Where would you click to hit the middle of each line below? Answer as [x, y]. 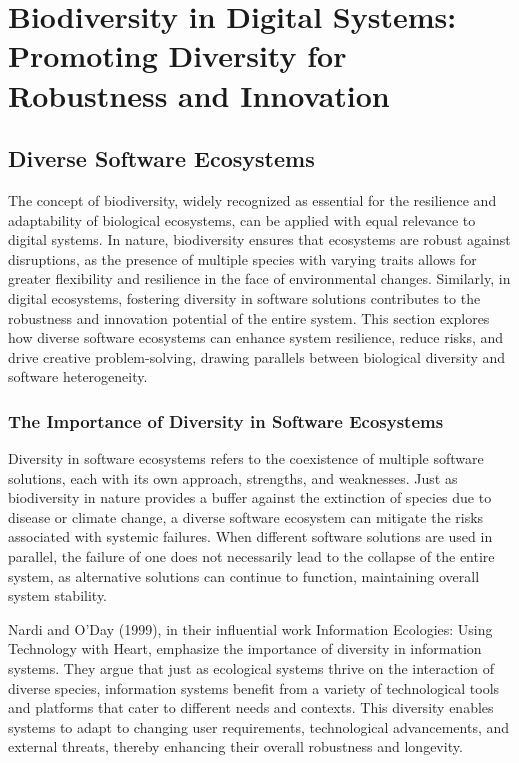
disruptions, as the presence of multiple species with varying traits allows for [242, 258]
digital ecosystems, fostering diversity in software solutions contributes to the [244, 297]
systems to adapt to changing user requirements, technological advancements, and [259, 726]
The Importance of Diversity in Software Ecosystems [226, 420]
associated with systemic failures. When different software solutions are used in [250, 536]
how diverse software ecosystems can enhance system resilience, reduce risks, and [256, 337]
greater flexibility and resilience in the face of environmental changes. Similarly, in [259, 278]
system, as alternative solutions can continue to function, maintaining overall [244, 575]
